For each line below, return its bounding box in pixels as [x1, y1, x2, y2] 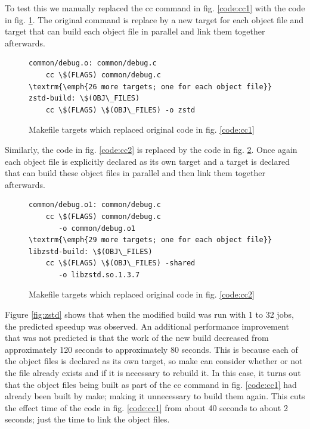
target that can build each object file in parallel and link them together [5, 25, 265, 37]
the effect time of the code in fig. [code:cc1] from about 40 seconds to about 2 [5, 401, 288, 414]
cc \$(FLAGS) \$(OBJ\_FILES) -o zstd [45, 105, 196, 114]
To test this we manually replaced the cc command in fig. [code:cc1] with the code [5, 2, 305, 14]
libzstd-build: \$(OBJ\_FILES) [29, 247, 153, 256]
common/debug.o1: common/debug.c [29, 201, 161, 209]
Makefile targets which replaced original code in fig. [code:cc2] [29, 288, 255, 300]
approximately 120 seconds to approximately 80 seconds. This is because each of [5, 343, 298, 355]
